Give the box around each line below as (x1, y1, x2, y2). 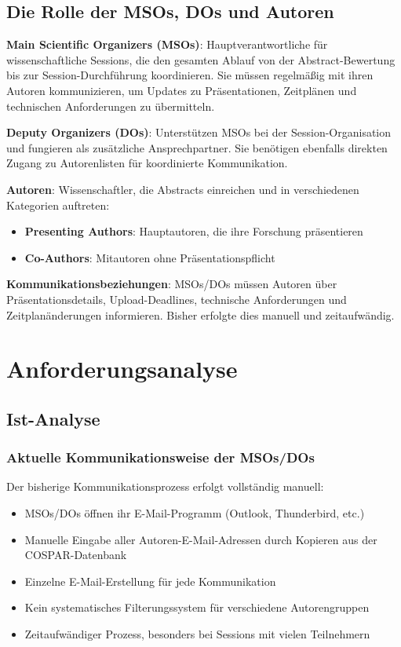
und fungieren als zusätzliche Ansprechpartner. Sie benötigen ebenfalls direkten (6, 139, 388, 155)
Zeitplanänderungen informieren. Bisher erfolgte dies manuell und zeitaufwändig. (6, 306, 395, 323)
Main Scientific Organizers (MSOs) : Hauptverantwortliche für (6, 36, 328, 53)
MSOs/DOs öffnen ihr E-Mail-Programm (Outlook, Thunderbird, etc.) (24, 505, 365, 521)
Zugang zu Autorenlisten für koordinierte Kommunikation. (6, 155, 288, 171)
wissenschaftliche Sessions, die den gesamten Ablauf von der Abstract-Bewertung (6, 51, 396, 68)
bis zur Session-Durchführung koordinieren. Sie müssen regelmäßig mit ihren (6, 67, 374, 83)
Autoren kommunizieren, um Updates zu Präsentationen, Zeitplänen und (6, 82, 357, 98)
